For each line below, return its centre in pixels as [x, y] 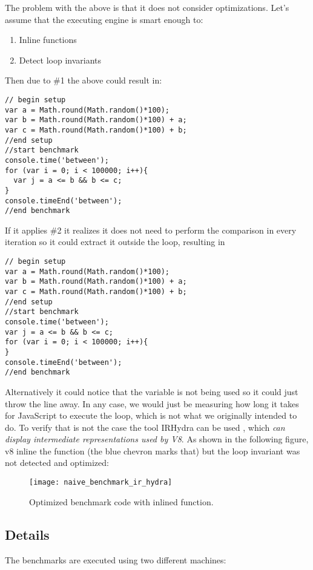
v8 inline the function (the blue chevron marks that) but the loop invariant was [153, 450]
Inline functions [48, 40]
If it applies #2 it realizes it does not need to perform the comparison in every [151, 230]
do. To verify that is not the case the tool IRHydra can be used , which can [145, 427]
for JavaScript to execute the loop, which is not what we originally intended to [151, 415]
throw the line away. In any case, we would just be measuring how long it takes [152, 403]
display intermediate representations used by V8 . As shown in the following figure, [157, 439]
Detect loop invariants [60, 60]
